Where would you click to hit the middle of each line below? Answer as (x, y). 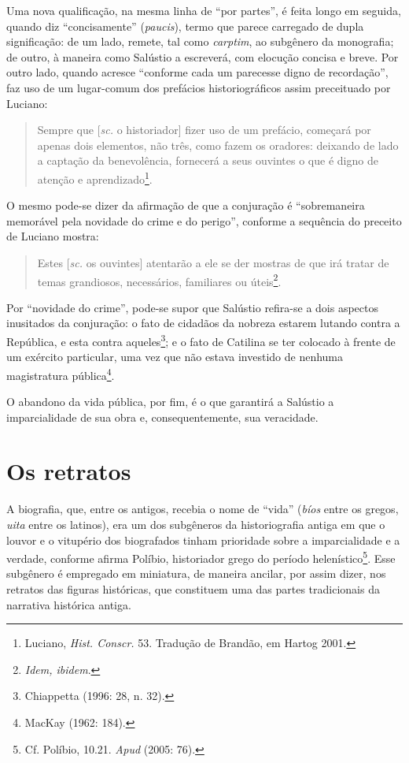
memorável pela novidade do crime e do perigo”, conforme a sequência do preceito (204, 220)
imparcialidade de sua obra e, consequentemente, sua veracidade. (162, 417)
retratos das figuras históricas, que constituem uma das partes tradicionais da (193, 589)
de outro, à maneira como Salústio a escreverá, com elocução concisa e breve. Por (203, 56)
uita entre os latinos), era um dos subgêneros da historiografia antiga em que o (196, 524)
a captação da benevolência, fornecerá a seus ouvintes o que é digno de (208, 160)
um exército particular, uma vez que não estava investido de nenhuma (175, 357)
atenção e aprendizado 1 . (95, 177)
